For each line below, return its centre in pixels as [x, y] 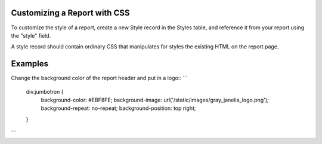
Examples [30, 64]
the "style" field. [31, 35]
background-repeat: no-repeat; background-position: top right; [118, 108]
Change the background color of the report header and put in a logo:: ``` [99, 78]
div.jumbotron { [45, 91]
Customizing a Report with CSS [70, 13]
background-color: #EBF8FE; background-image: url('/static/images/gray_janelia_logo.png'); [155, 100]
